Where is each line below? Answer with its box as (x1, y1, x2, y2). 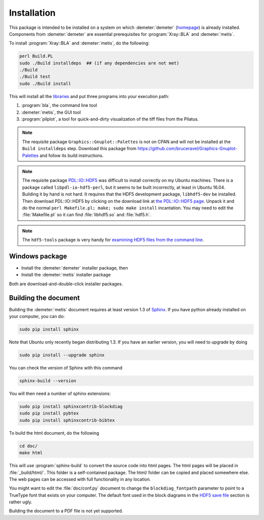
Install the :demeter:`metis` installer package (21, 272, 111, 278)
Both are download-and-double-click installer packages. (9, 281, 123, 287)
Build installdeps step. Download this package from (22, 146, 137, 151)
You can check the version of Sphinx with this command (9, 365, 123, 371)
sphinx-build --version (19, 378, 77, 384)
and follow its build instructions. (39, 152, 104, 158)
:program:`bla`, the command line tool (21, 102, 97, 108)
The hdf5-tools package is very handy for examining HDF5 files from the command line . (22, 237, 204, 243)
